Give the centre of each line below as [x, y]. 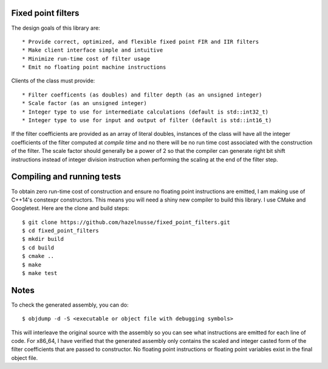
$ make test [40, 273]
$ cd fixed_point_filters [61, 231]
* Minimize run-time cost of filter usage [86, 59]
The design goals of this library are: [56, 28]
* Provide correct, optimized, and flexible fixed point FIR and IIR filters [141, 42]
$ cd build [38, 248]
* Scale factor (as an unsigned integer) [84, 103]
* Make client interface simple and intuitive [93, 50]
